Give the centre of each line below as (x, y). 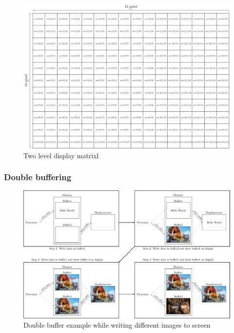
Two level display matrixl (61, 155)
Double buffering (38, 177)
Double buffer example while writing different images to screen (117, 325)
